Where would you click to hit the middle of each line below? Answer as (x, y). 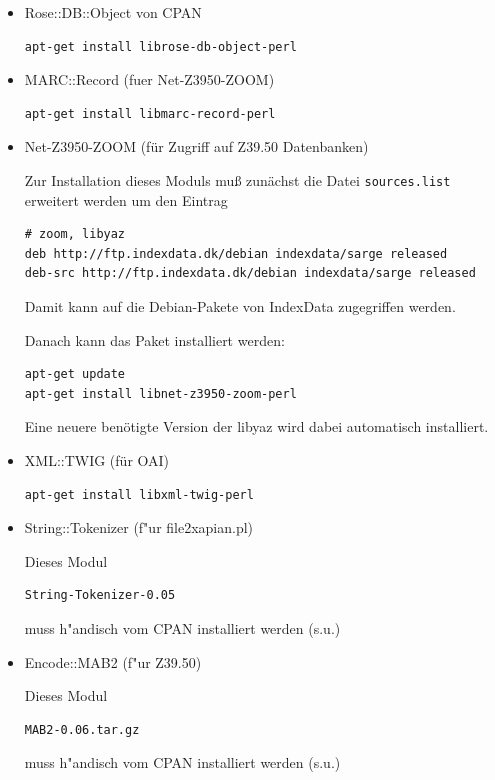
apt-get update (75, 374)
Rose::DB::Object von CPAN (113, 12)
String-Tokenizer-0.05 (100, 595)
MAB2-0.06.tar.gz (82, 729)
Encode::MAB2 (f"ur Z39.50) (113, 661)
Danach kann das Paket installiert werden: (154, 339)
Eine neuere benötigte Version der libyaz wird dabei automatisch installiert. (256, 426)
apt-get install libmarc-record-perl (150, 113)
